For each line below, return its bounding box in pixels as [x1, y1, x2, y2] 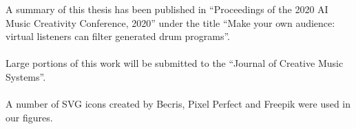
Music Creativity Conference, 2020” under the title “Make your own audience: [6, 15, 335, 30]
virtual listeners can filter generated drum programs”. [6, 29, 231, 43]
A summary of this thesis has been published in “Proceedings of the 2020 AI [6, 2, 328, 16]
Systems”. [6, 69, 46, 83]
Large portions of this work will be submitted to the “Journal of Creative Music [6, 56, 344, 70]
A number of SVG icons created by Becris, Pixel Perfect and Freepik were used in [6, 97, 351, 111]
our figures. [6, 110, 53, 124]
